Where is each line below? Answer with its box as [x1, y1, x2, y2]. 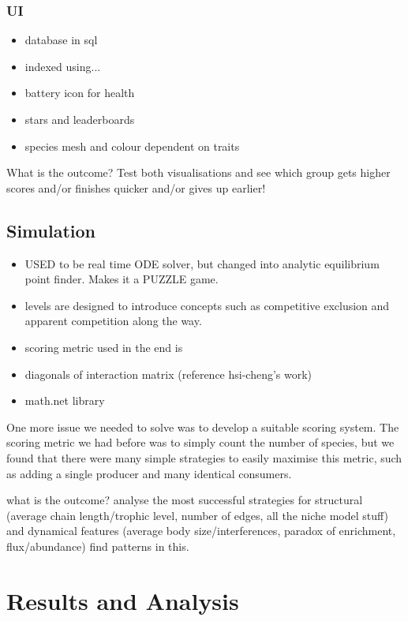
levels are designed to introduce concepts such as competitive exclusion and [24, 297, 390, 313]
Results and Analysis [6, 584, 239, 616]
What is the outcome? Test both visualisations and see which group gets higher [6, 164, 391, 181]
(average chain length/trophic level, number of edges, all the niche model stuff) [6, 507, 389, 523]
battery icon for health [24, 84, 135, 101]
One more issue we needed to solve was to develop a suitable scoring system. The [6, 418, 399, 435]
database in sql [24, 32, 98, 48]
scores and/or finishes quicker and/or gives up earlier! [6, 179, 266, 196]
